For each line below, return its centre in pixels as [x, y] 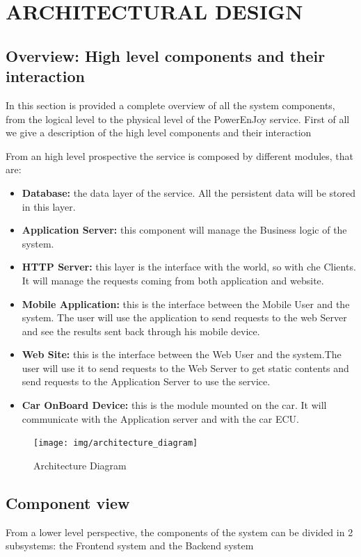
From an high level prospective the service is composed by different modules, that [180, 155]
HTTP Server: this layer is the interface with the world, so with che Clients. [189, 267]
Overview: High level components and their [166, 55]
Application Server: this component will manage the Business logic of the [184, 230]
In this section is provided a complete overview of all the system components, [170, 105]
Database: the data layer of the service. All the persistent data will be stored [188, 192]
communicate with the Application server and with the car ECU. [161, 418]
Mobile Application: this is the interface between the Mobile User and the [186, 304]
